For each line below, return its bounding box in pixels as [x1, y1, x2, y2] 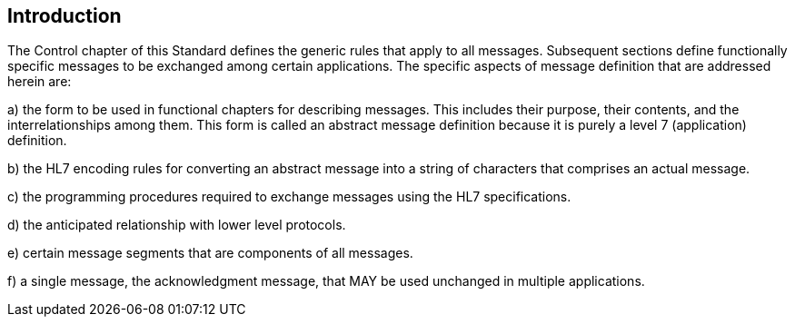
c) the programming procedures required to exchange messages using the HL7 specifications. [7, 189, 571, 205]
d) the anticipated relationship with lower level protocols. [7, 217, 346, 233]
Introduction [7, 5, 122, 27]
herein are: [7, 74, 72, 90]
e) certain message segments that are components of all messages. [7, 245, 413, 261]
